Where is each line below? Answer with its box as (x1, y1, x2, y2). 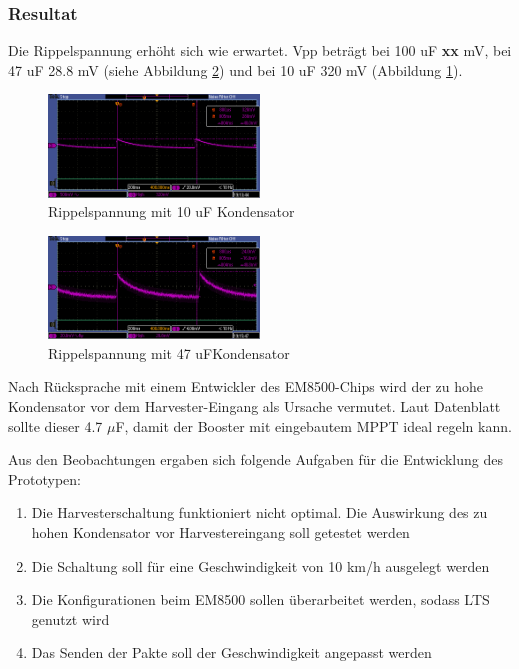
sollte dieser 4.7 (8, 415, 103, 436)
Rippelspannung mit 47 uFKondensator (48, 342, 290, 363)
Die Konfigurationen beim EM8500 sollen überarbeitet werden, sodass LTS (31, 589, 490, 610)
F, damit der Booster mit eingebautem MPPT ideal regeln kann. (115, 415, 512, 436)
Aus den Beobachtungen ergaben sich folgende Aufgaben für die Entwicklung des (8, 449, 503, 470)
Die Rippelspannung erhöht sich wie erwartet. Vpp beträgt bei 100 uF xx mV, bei (8, 40, 512, 61)
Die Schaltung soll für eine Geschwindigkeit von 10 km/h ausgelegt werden (31, 555, 490, 576)
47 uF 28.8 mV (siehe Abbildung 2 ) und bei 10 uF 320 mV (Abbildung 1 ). (8, 59, 463, 80)
